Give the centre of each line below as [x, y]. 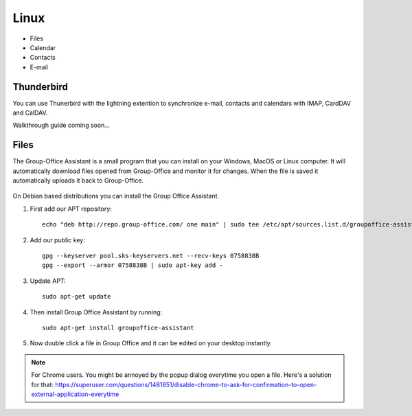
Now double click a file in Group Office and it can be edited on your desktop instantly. [151, 343]
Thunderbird [41, 87]
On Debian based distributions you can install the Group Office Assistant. [116, 196]
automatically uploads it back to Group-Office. [78, 181]
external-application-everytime [75, 394]
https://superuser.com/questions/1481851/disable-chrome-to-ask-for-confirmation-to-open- [186, 384]
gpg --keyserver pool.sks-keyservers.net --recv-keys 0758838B [151, 256]
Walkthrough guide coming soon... [61, 125]
